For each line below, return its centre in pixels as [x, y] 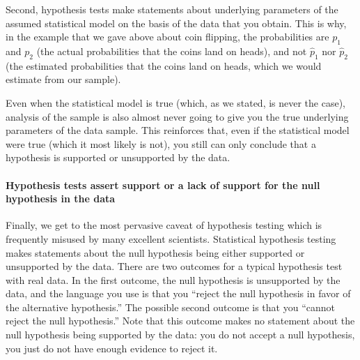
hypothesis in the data [61, 198]
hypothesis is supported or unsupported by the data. [118, 157]
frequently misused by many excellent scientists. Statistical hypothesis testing [171, 238]
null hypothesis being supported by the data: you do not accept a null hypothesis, [180, 335]
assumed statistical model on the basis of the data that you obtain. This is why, [176, 23]
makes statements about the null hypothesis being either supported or [155, 252]
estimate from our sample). [63, 79]
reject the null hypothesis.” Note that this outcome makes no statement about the [180, 321]
